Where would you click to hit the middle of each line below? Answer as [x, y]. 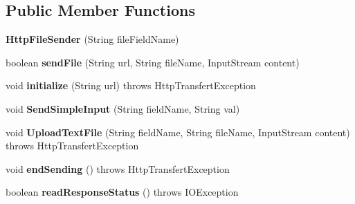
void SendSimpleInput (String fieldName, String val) [123, 108]
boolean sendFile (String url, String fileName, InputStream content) [153, 62]
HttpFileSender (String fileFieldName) [92, 39]
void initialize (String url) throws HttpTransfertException [131, 85]
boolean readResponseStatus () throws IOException [122, 192]
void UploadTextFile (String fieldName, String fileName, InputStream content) [178, 132]
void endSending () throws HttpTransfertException [118, 168]
